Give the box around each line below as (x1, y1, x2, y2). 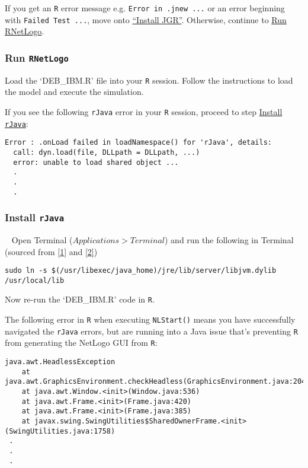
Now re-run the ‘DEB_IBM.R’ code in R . (5, 293, 155, 305)
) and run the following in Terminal (165, 233, 294, 246)
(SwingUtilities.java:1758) (5, 426, 115, 435)
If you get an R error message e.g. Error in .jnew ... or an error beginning (5, 2, 285, 14)
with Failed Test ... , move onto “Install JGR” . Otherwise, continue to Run (5, 13, 287, 26)
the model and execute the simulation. (5, 85, 144, 98)
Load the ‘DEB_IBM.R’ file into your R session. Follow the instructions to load (5, 74, 293, 86)
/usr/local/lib (5, 276, 65, 285)
